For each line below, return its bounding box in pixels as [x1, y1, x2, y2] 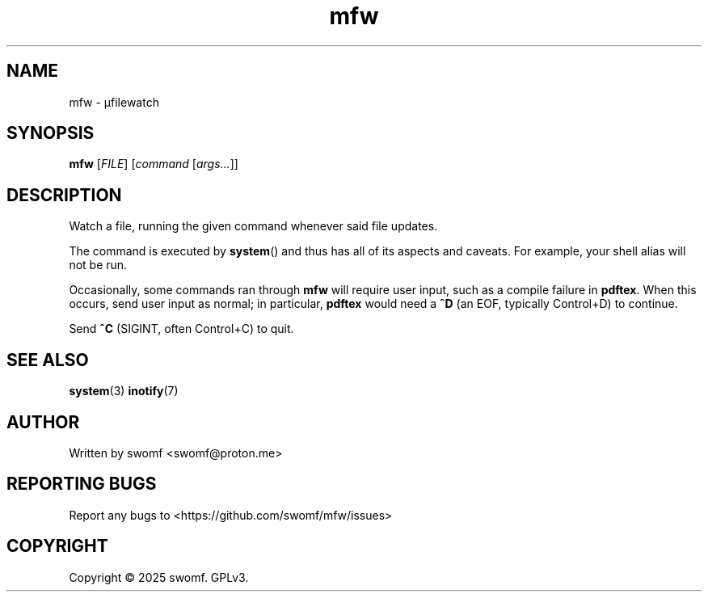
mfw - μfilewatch [69, 95, 159, 109]
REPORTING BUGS [6, 474, 157, 495]
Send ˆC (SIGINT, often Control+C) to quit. [69, 322, 294, 336]
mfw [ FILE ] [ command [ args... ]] [69, 157, 238, 171]
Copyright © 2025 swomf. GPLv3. [69, 570, 249, 584]
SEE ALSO [6, 349, 89, 370]
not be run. [69, 258, 128, 272]
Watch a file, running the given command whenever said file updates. [69, 219, 438, 234]
